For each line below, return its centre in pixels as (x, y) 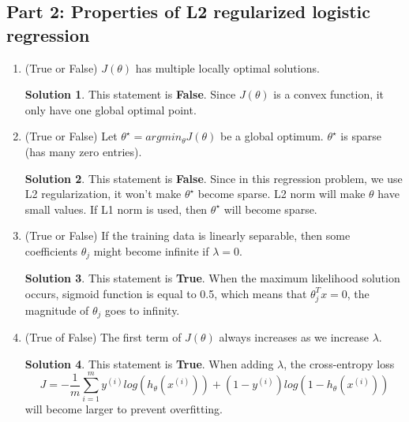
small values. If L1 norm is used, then (116, 209)
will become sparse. (270, 209)
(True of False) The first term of (103, 337)
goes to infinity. (143, 310)
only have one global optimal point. (111, 109)
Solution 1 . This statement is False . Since (130, 94)
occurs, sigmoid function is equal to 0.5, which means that (166, 293)
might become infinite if (151, 250)
